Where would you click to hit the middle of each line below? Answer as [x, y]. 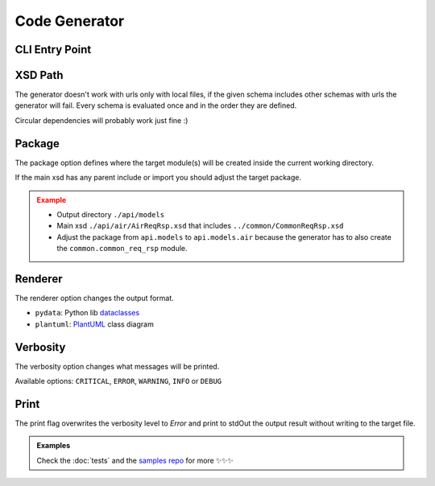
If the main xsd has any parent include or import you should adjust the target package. [158, 178]
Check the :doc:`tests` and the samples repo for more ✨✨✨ [135, 460]
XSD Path [39, 75]
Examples [54, 446]
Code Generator [70, 21]
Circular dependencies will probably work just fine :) [101, 120]
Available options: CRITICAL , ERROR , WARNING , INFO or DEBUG [118, 381]
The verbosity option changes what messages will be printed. [117, 366]
